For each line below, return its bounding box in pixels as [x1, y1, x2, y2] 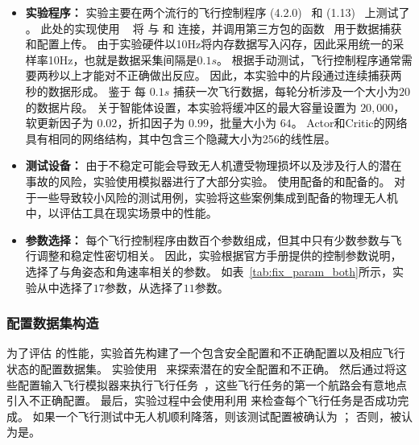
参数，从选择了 [104, 278, 184, 295]
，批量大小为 [208, 114, 276, 131]
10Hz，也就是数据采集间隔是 [48, 51, 197, 68]
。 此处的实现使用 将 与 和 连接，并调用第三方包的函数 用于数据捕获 [25, 19, 402, 36]
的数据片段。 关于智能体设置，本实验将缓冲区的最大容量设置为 [25, 98, 357, 115]
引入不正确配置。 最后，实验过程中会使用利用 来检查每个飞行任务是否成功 [6, 392, 398, 409]
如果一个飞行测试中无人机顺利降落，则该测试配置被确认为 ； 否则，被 [32, 407, 401, 424]
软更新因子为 [25, 114, 93, 131]
